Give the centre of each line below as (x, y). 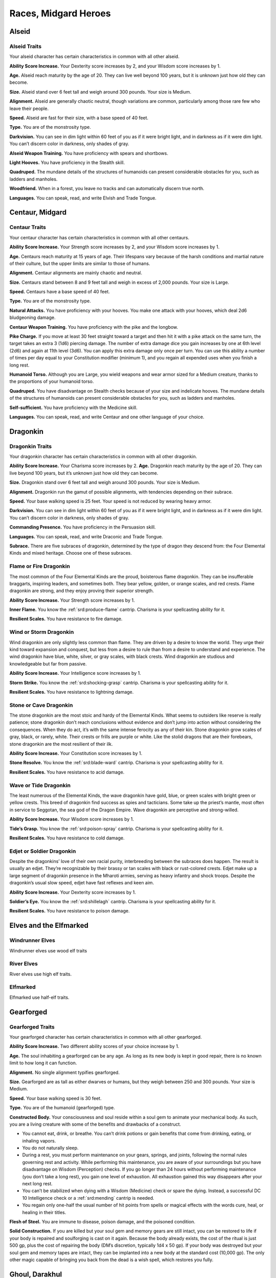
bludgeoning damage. (32, 317)
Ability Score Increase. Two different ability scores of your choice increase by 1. (94, 1046)
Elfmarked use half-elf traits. (39, 997)
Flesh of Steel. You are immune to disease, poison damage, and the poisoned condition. (102, 1221)
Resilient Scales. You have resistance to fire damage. (66, 619)
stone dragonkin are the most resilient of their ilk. (61, 744)
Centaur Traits (28, 227)
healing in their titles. (44, 1212)
